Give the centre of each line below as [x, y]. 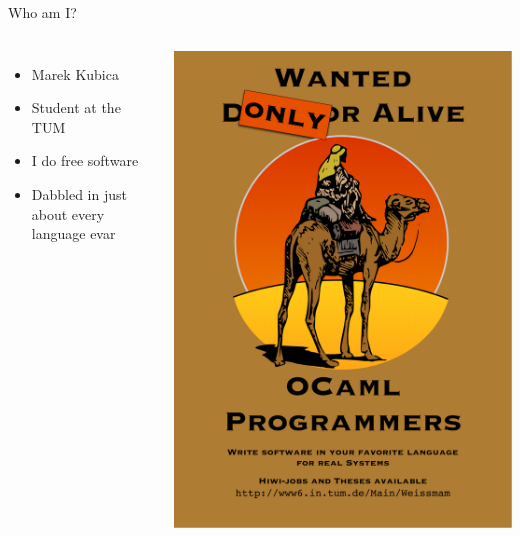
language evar [73, 233]
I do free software [85, 160]
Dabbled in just [79, 193]
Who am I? [42, 12]
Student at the [76, 107]
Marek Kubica [75, 73]
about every [68, 213]
